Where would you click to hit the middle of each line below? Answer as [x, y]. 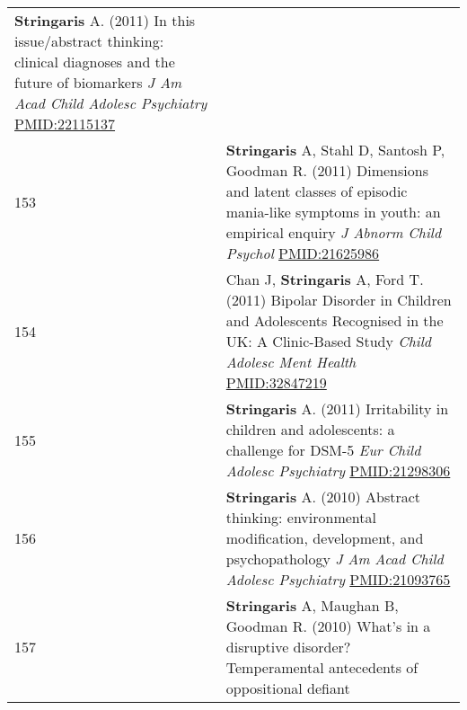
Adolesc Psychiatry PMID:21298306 [338, 470]
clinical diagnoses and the [95, 62]
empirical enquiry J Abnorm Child [334, 232]
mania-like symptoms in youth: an [333, 212]
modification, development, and [325, 538]
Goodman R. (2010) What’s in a [328, 626]
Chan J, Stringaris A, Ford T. [325, 279]
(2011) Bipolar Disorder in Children [339, 300]
